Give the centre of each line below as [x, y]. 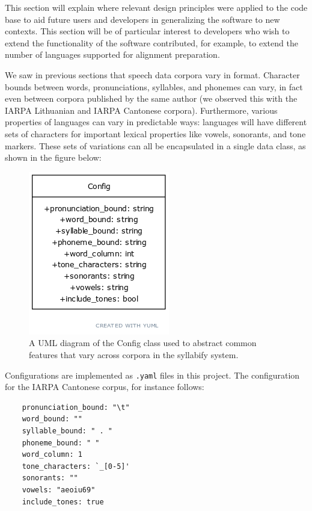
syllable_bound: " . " [67, 431]
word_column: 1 [52, 455]
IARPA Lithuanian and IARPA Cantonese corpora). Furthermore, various [141, 110]
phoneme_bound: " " [61, 443]
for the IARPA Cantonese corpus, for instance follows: [105, 387]
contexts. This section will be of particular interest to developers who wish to [147, 31]
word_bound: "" [52, 419]
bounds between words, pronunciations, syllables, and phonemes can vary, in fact [154, 86]
